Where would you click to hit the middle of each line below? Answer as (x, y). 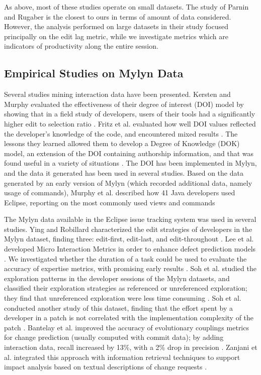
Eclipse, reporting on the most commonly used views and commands (110, 202)
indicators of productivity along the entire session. (81, 46)
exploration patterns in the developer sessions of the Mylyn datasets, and (117, 278)
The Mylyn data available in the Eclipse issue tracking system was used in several (130, 219)
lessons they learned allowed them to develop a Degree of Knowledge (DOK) (122, 143)
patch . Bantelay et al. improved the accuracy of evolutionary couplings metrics (126, 327)
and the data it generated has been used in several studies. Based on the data (124, 172)
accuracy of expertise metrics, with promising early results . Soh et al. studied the (130, 268)
